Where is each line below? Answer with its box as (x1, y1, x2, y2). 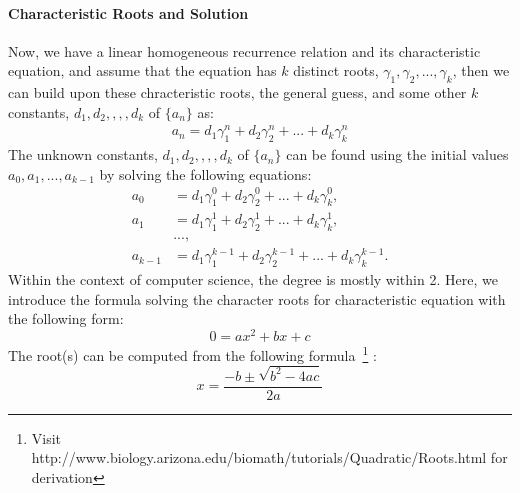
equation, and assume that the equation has (8, 60, 277, 81)
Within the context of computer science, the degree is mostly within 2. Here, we (8, 269, 498, 290)
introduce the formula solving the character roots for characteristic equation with (8, 288, 506, 309)
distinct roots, (293, 60, 379, 81)
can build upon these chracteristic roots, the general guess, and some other (8, 82, 467, 103)
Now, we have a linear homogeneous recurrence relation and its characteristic (8, 40, 481, 61)
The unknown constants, (8, 144, 158, 165)
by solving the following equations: (99, 163, 312, 184)
